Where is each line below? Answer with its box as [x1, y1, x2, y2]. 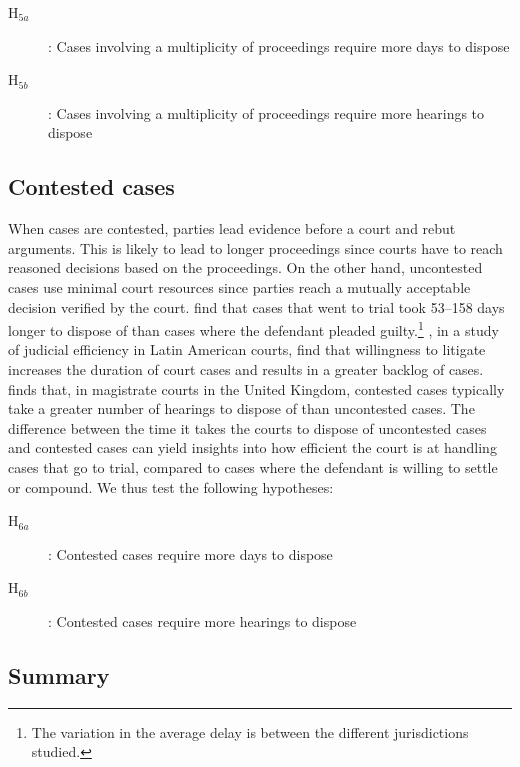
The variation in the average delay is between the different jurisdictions [31, 721, 469, 742]
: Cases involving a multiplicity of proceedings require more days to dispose [48, 35, 510, 56]
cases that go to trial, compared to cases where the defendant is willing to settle [8, 456, 498, 477]
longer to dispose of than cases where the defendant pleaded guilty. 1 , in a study [8, 317, 499, 340]
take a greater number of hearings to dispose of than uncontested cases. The [8, 398, 475, 419]
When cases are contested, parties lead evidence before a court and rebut [8, 218, 456, 239]
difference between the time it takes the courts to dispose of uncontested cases [8, 417, 487, 438]
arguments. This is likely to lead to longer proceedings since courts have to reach [8, 237, 503, 258]
